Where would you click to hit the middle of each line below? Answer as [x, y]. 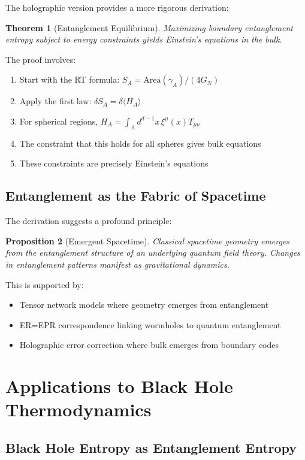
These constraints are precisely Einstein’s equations [114, 163]
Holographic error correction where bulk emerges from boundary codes [149, 345]
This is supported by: [45, 284]
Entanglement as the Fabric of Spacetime [136, 196]
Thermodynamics [78, 409]
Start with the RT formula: [70, 79]
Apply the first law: [55, 101]
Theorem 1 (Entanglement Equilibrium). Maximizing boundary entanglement [149, 27]
